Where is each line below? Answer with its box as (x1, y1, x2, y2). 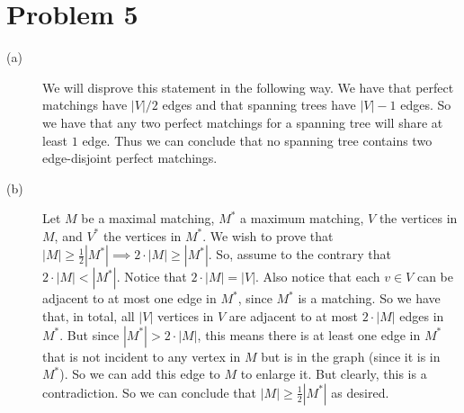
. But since (59, 325, 120, 344)
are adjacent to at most (228, 307, 359, 326)
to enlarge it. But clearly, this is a (240, 364, 427, 383)
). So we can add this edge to (59, 364, 220, 383)
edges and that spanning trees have (162, 95, 356, 114)
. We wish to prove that (202, 226, 334, 245)
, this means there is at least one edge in (197, 325, 421, 344)
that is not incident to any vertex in (42, 346, 241, 365)
